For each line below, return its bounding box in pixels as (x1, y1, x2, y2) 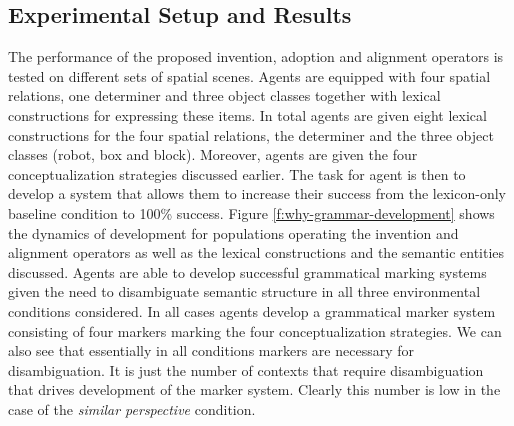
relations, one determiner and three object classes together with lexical (8, 85, 441, 106)
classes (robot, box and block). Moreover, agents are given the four (8, 144, 418, 165)
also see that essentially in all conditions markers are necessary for (8, 340, 414, 361)
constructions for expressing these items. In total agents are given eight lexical (8, 104, 487, 125)
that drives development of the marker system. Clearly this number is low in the (8, 379, 501, 400)
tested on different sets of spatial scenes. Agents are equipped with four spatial (8, 65, 491, 86)
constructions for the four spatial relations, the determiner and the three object (8, 124, 494, 145)
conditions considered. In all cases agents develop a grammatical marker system (8, 300, 496, 321)
